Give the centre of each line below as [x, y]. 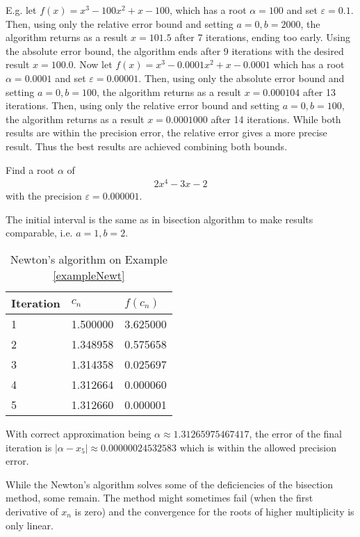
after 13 [319, 91]
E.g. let [21, 10]
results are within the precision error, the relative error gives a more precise [166, 133]
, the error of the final [296, 434]
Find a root [30, 169]
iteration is [29, 447]
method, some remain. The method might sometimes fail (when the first [159, 498]
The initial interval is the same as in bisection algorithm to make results [159, 219]
